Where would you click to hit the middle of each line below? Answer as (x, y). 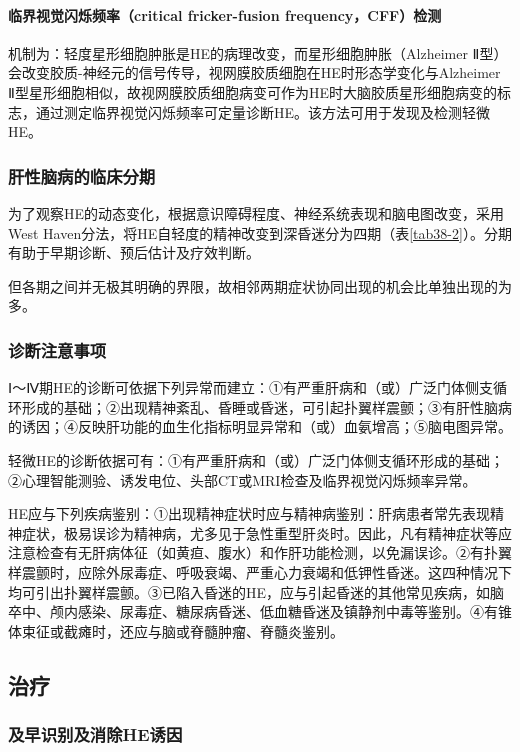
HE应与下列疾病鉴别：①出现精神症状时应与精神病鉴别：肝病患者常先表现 (249, 513)
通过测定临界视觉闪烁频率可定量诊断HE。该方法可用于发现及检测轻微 (263, 111)
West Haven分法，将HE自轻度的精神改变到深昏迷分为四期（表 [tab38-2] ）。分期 (260, 232)
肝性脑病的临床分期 (82, 175)
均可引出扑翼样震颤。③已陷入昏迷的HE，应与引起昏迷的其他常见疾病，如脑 (256, 591)
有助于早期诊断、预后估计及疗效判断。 (134, 252)
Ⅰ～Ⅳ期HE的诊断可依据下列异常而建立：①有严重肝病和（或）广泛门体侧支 (251, 387)
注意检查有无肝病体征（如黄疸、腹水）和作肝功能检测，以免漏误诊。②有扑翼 (260, 552)
